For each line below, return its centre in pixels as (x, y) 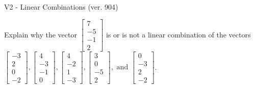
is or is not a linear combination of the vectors (178, 34)
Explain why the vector (41, 34)
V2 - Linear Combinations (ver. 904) (61, 7)
